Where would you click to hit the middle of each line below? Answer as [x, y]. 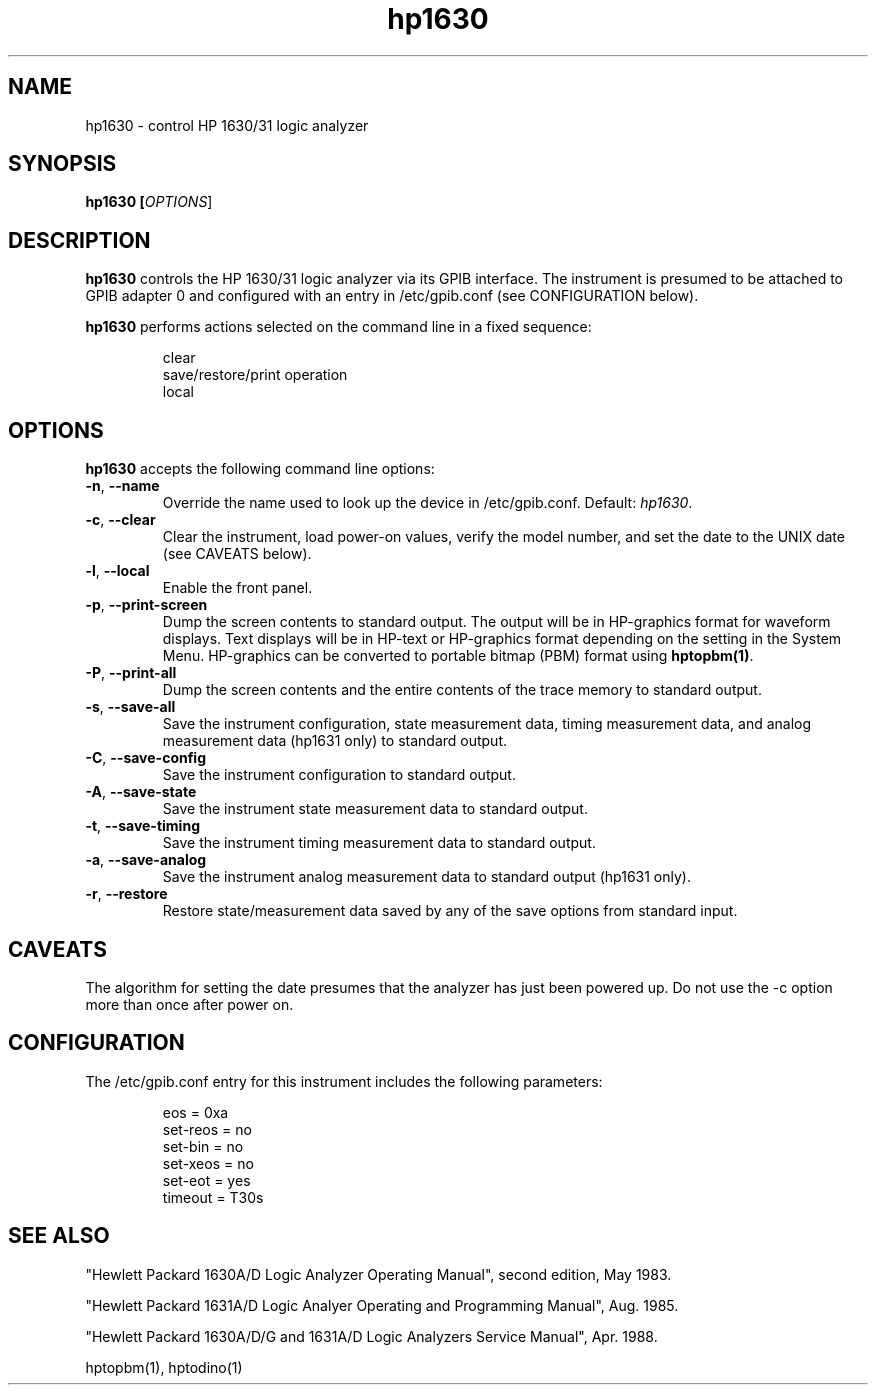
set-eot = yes [206, 1180]
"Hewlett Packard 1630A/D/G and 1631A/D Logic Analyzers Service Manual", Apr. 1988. [371, 1336]
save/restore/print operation [255, 375]
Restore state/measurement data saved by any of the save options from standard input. [450, 911]
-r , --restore [126, 894]
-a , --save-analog [146, 860]
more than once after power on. [189, 1004]
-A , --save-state [141, 792]
